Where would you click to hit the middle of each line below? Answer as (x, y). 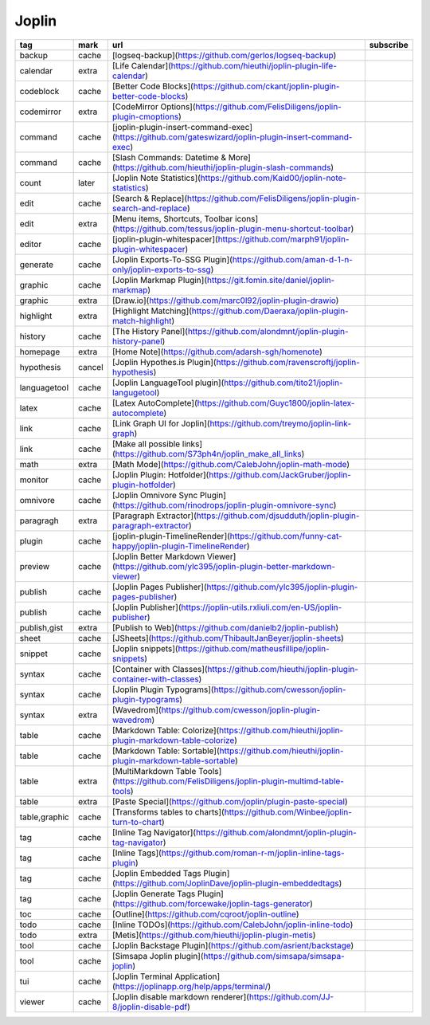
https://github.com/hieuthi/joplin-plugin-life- (254, 65)
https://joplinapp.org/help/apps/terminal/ (192, 986)
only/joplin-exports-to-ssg (161, 269)
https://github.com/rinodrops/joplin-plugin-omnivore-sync (224, 505)
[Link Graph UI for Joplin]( (161, 423)
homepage (40, 351)
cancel (91, 367)
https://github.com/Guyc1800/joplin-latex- (276, 403)
